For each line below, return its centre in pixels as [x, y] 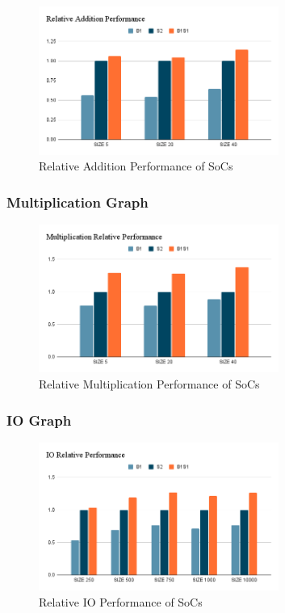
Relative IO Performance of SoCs [121, 601]
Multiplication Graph [78, 202]
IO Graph [39, 420]
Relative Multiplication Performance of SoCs [149, 384]
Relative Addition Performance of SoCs [136, 166]
